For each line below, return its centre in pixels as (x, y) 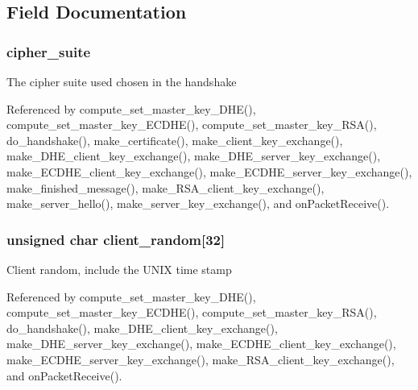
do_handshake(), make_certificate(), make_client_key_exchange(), (175, 140)
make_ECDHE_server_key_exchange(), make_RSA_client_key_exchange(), (201, 359)
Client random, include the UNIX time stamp (119, 269)
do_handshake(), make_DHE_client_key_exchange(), (142, 328)
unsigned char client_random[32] (116, 239)
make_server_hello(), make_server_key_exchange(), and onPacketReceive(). (198, 203)
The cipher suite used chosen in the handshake (122, 81)
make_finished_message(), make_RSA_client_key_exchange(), (166, 187)
